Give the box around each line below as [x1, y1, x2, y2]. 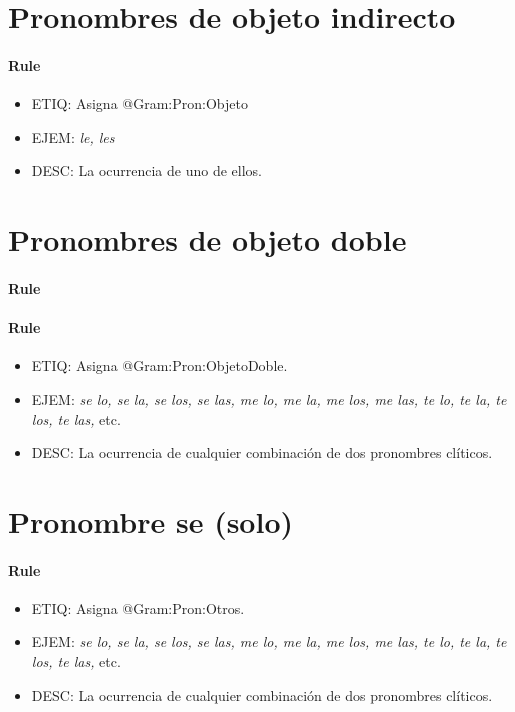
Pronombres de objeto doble [8, 219, 407, 260]
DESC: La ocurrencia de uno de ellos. [31, 160, 262, 181]
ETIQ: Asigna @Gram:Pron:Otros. [31, 597, 245, 618]
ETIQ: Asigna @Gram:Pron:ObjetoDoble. [31, 355, 288, 376]
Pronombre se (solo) [8, 500, 294, 541]
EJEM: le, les [31, 126, 115, 147]
